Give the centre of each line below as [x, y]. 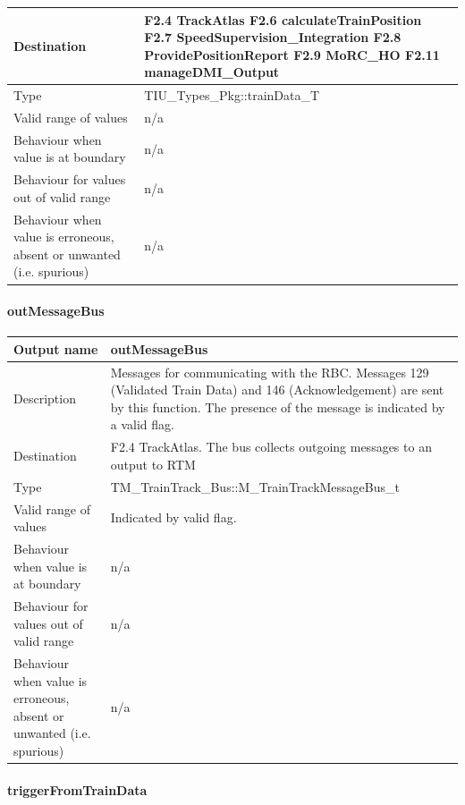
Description [45, 398]
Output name [56, 348]
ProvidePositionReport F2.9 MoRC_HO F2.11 [292, 54]
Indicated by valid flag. [173, 517]
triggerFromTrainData [77, 789]
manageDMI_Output [212, 72]
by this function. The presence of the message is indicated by [278, 407]
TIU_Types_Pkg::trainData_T [232, 95]
